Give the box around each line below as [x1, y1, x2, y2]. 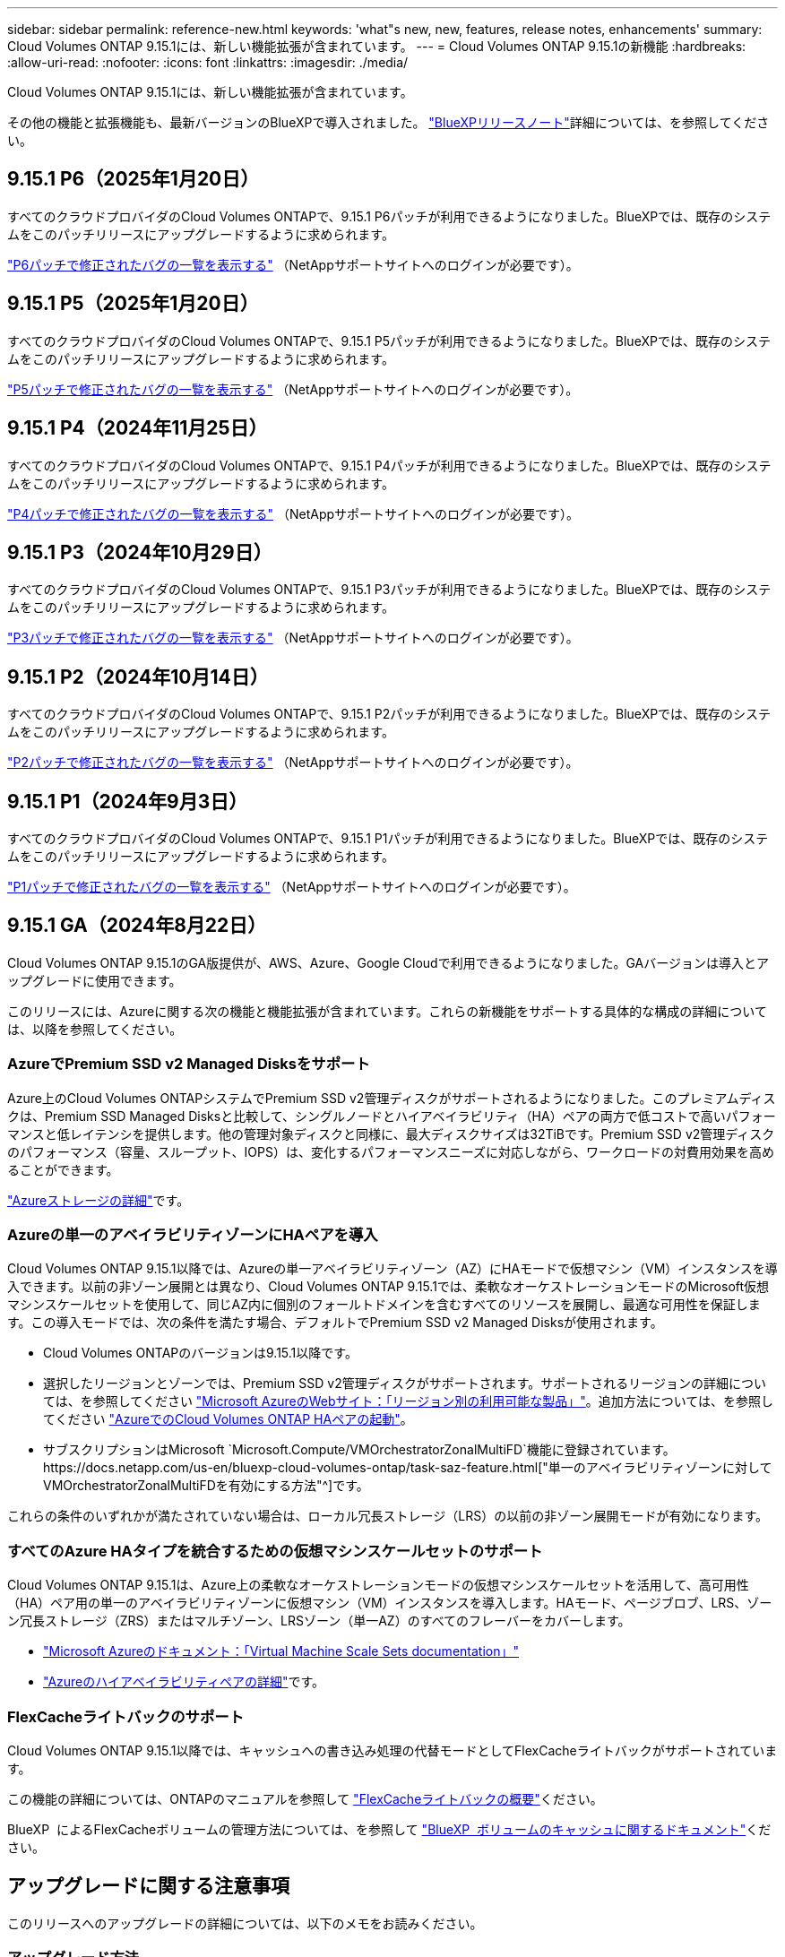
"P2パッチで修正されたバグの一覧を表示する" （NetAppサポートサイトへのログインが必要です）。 [7, 754, 579, 771]
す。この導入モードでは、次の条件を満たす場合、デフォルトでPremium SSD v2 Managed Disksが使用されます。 [7, 1315, 663, 1331]
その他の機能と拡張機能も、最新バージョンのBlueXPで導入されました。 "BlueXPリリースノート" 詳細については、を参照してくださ [7, 115, 770, 130]
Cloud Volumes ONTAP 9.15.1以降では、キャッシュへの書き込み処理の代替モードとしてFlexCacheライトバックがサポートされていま [7, 1742, 778, 1758]
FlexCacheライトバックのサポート [7, 1707, 245, 1726]
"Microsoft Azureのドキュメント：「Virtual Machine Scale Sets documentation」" [43, 1643, 519, 1660]
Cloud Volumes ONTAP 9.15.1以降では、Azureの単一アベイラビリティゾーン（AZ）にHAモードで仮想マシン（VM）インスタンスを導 [7, 1261, 778, 1277]
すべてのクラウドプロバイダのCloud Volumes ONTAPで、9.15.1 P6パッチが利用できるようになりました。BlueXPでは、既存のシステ [7, 208, 772, 224]
